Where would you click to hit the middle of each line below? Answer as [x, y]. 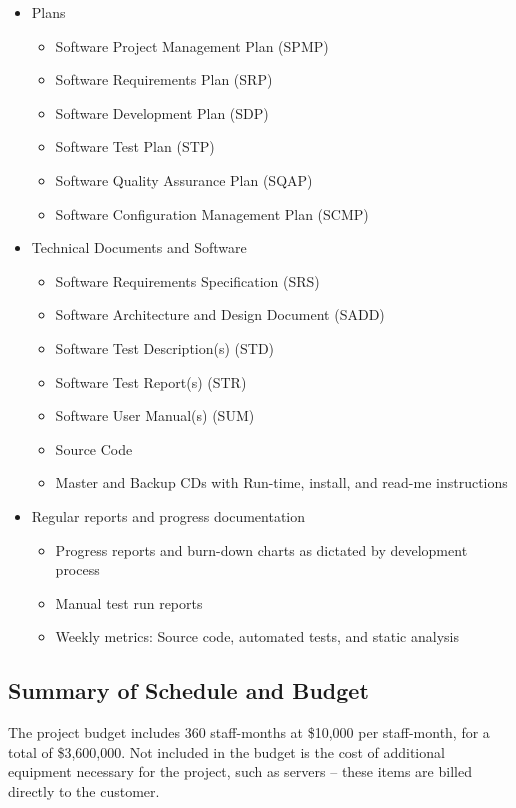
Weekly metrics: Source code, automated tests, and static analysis [257, 636]
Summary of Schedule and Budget [188, 690]
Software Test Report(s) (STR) [151, 381]
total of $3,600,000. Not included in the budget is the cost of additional [226, 751]
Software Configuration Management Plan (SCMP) [212, 213]
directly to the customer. [84, 790]
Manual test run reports [129, 602]
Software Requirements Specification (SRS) [187, 280]
